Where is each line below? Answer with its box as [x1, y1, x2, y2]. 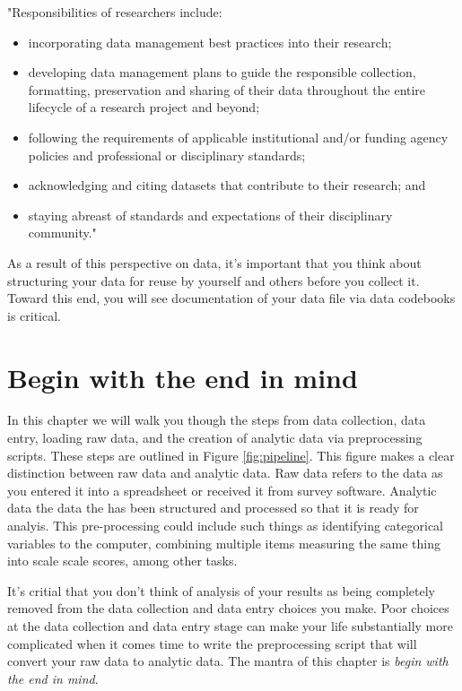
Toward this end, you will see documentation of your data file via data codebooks [7, 289, 456, 307]
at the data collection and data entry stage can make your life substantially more [7, 616, 453, 635]
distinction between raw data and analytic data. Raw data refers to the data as [7, 463, 443, 482]
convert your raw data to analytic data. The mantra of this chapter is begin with [7, 652, 449, 670]
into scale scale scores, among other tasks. [7, 551, 238, 570]
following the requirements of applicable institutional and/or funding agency [28, 127, 449, 146]
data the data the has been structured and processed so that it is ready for [7, 498, 419, 517]
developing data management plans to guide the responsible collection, [28, 63, 416, 82]
